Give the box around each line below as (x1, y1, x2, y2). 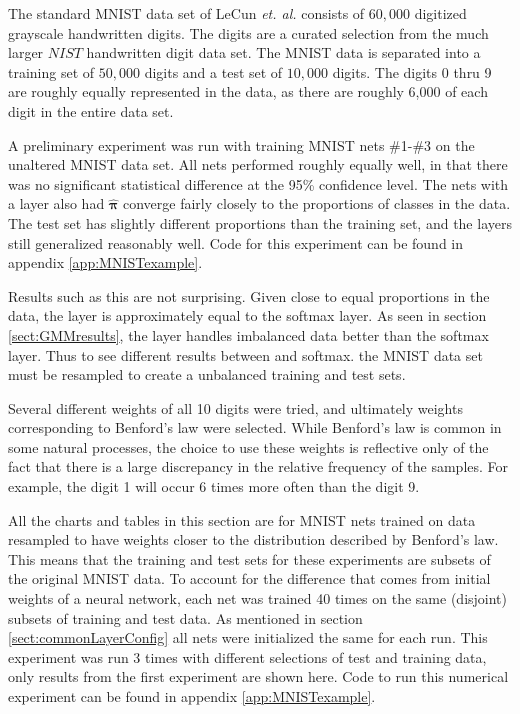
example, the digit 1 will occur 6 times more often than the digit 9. (8, 476, 420, 497)
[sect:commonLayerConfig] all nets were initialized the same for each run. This (8, 627, 488, 648)
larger (8, 42, 44, 63)
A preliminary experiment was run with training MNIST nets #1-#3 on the (8, 134, 475, 155)
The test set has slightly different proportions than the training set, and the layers (8, 212, 512, 233)
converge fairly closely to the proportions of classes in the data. (123, 193, 511, 214)
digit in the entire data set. (8, 100, 174, 121)
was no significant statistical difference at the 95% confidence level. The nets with (8, 173, 509, 194)
